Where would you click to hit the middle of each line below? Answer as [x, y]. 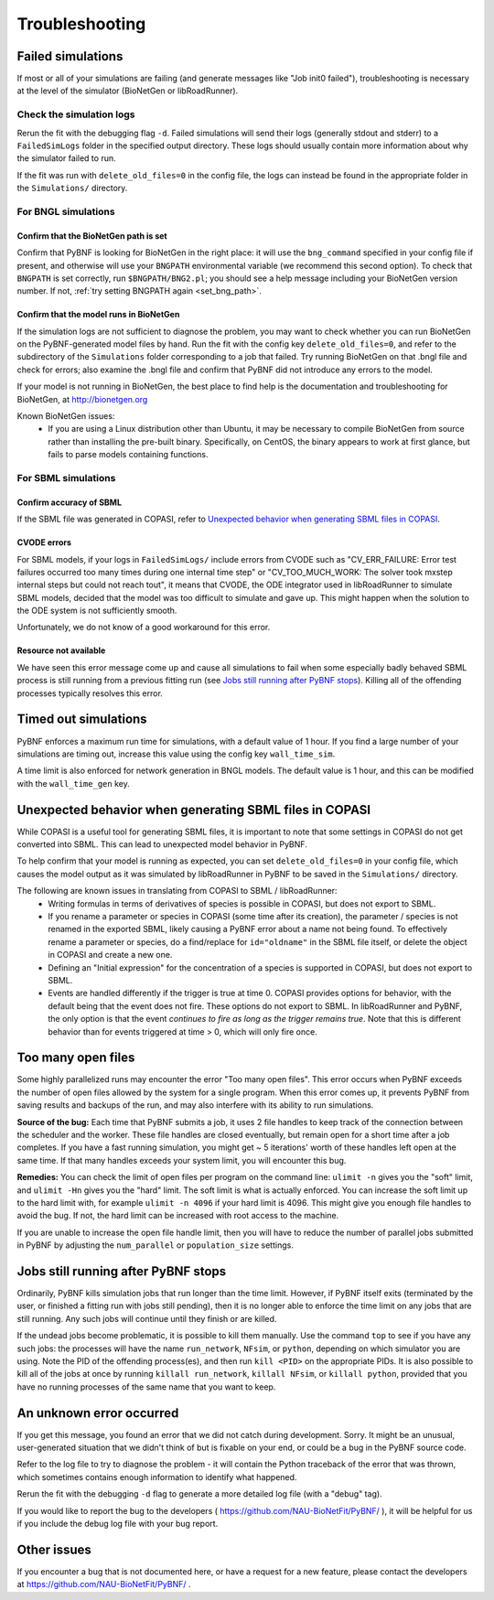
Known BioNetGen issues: [66, 416]
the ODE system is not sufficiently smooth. [97, 611]
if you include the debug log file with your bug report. [118, 1523]
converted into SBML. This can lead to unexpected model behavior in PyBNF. [162, 844]
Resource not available [61, 650]
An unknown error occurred [98, 1413]
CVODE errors [44, 542]
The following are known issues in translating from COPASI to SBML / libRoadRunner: [177, 891]
